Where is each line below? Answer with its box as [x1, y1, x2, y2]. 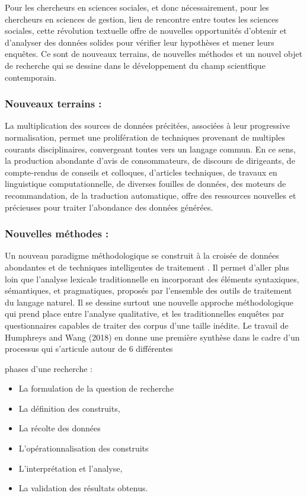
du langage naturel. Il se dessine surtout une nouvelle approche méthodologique [5, 295, 293, 308]
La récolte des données [18, 422, 101, 434]
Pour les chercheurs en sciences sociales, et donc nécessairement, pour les [5, 1, 269, 13]
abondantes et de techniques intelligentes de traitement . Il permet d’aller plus [5, 260, 289, 273]
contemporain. [5, 71, 57, 83]
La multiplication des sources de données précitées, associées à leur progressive [5, 119, 290, 132]
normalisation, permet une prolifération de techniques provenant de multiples [5, 131, 285, 143]
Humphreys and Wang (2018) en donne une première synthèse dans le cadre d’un [5, 330, 300, 343]
